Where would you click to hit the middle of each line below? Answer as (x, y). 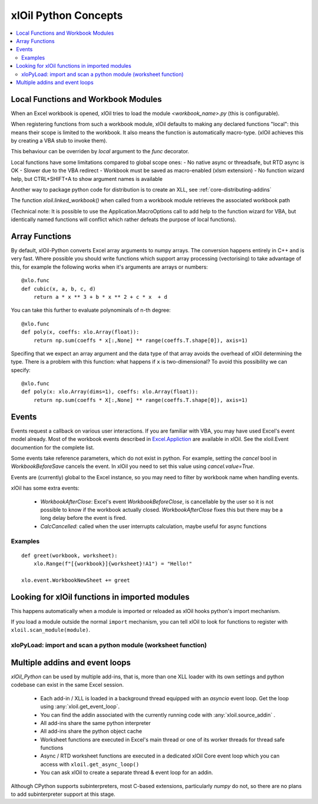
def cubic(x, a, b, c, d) (59, 289)
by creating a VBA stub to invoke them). (59, 140)
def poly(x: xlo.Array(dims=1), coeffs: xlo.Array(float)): (110, 392)
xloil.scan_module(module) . (51, 630)
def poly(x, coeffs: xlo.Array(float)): (80, 332)
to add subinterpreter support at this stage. (63, 794)
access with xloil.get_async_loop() (90, 764)
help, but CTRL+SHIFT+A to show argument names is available (87, 179)
